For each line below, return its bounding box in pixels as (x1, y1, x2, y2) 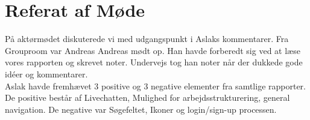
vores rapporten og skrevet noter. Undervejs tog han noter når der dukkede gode (5, 56, 303, 68)
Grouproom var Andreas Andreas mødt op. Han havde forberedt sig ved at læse (5, 44, 300, 56)
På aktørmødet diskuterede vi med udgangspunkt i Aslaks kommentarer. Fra (5, 32, 289, 45)
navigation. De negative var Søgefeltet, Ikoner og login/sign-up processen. (5, 103, 277, 115)
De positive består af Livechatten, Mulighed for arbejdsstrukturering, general (5, 91, 290, 104)
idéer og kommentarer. (5, 67, 88, 80)
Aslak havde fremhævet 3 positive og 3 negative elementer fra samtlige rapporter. (5, 79, 306, 92)
